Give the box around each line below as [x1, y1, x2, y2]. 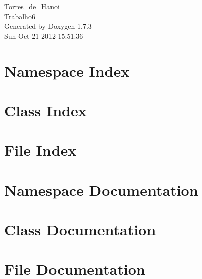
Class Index [4, 100, 87, 121]
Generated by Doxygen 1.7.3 [4, 21, 92, 31]
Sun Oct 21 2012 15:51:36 [4, 30, 83, 41]
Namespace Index [4, 60, 130, 81]
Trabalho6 [4, 11, 35, 21]
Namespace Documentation [4, 179, 198, 200]
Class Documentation [4, 219, 156, 240]
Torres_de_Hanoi [4, 1, 60, 11]
